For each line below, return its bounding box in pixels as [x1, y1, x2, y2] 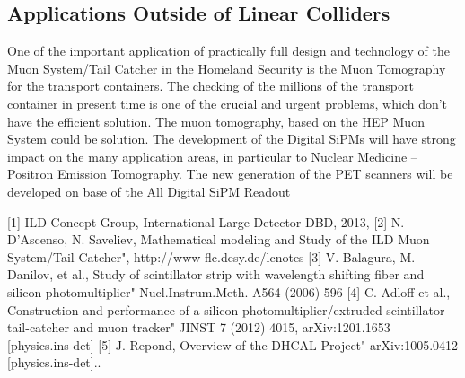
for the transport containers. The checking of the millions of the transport [7, 76, 414, 95]
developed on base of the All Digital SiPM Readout [7, 181, 291, 200]
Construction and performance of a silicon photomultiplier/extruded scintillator [7, 300, 445, 319]
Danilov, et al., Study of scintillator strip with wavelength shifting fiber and [7, 265, 425, 284]
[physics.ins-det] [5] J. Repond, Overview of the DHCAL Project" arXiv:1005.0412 [7, 335, 459, 354]
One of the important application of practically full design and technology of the [7, 41, 450, 60]
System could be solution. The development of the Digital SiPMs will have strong [7, 129, 456, 148]
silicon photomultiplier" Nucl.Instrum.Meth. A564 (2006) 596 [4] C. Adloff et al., [7, 282, 451, 301]
